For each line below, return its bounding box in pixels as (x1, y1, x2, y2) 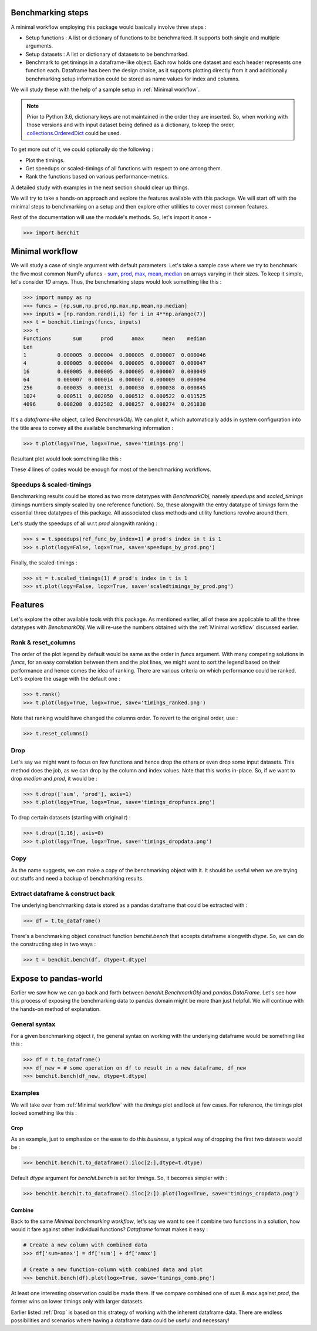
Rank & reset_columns (11, 638, 76, 646)
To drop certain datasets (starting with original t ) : (11, 814, 131, 821)
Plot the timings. (25, 156, 65, 164)
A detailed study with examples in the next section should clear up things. (11, 184, 190, 191)
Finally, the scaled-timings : (11, 559, 77, 566)
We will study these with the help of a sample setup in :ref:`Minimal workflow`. (11, 86, 200, 93)
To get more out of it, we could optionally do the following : (11, 146, 154, 153)
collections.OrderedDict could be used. (26, 129, 122, 136)
